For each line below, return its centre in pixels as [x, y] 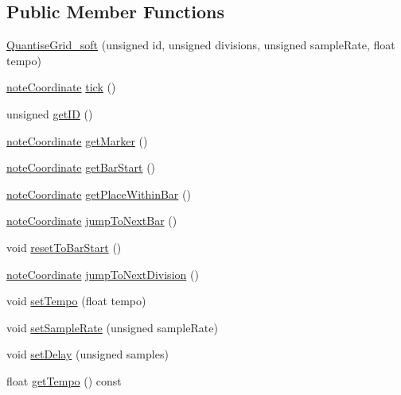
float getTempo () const [64, 380]
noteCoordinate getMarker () [77, 140]
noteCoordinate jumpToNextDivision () [103, 274]
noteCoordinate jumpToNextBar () [92, 221]
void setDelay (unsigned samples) [88, 354]
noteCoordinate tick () [61, 87]
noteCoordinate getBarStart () [81, 167]
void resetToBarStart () [64, 247]
